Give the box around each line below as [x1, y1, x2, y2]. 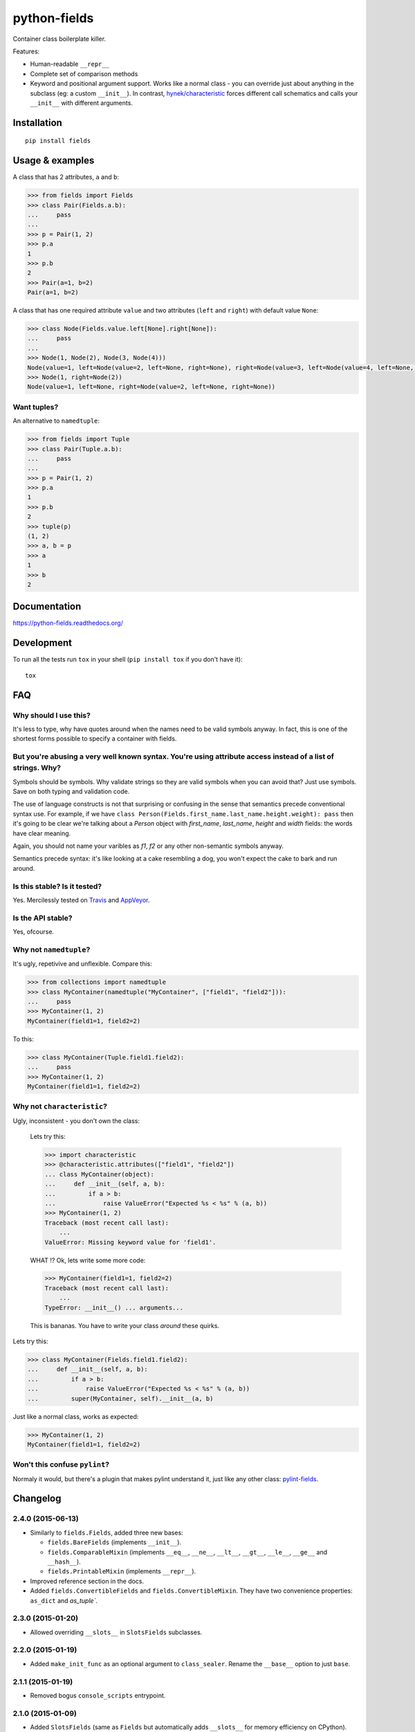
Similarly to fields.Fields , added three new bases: [30, 1528, 183, 1537]
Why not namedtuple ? [12, 944, 91, 954]
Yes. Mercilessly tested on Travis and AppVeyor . [12, 896, 150, 904]
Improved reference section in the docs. [30, 1577, 145, 1585]
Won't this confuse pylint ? [12, 1460, 110, 1469]
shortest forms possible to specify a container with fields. [12, 734, 177, 743]
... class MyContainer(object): [44, 1170, 155, 1178]
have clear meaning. [12, 829, 71, 838]
